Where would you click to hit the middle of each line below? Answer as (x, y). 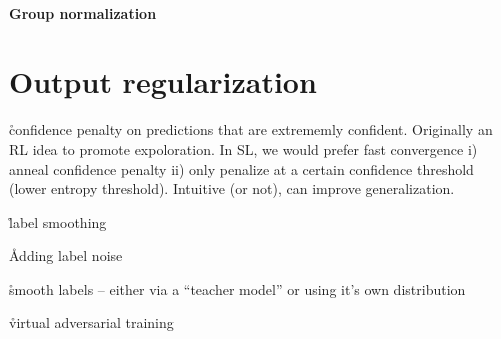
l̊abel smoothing (58, 221)
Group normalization (83, 12)
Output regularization (163, 81)
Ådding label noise (66, 255)
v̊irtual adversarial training (91, 322)
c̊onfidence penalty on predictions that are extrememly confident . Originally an (251, 129)
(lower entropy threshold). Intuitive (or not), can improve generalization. (232, 188)
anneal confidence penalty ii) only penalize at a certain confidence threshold (241, 168)
